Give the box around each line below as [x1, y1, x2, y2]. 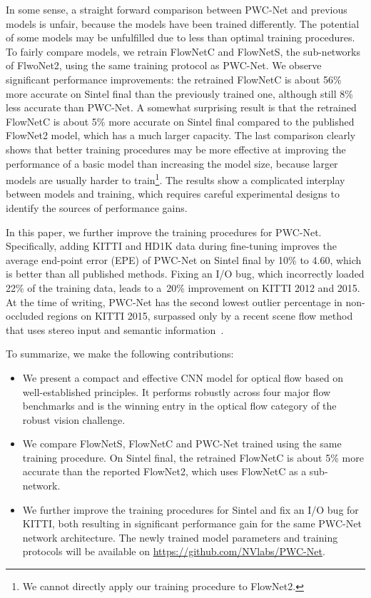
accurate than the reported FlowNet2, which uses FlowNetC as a [22, 464, 307, 479]
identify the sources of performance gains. [6, 200, 188, 215]
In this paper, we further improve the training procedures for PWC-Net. [6, 224, 322, 239]
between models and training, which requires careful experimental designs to [6, 186, 340, 201]
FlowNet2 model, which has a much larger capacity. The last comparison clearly [6, 128, 356, 143]
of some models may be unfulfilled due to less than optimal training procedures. [6, 30, 355, 45]
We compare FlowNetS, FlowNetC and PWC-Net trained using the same [22, 436, 342, 451]
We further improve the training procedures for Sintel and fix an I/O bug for [22, 502, 359, 517]
